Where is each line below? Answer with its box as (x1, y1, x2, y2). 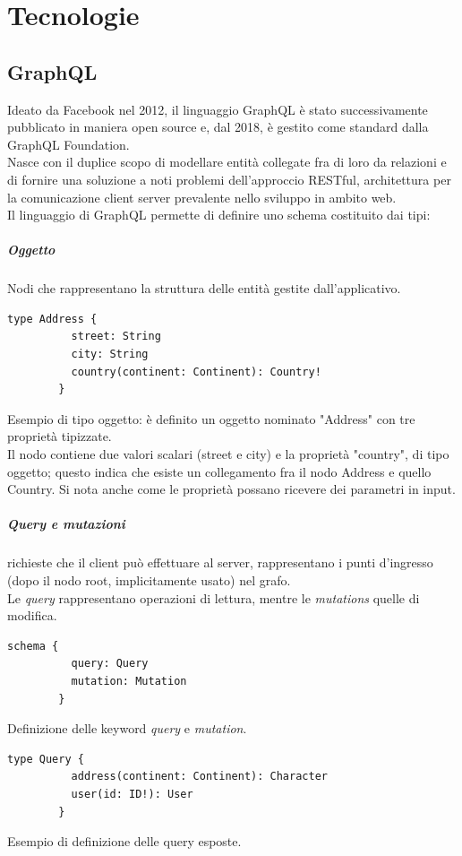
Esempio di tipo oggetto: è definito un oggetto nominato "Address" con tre (7, 409, 415, 428)
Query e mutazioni (7, 514, 125, 533)
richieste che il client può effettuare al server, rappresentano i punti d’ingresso (7, 553, 433, 572)
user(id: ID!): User (71, 787, 193, 800)
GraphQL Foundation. (7, 134, 130, 153)
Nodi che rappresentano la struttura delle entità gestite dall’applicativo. (7, 279, 401, 298)
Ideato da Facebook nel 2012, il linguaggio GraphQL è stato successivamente (7, 99, 428, 118)
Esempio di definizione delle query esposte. (7, 832, 242, 851)
